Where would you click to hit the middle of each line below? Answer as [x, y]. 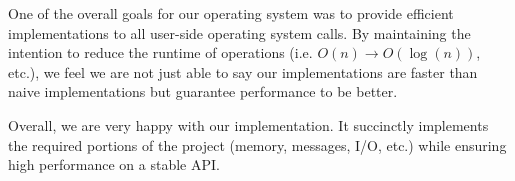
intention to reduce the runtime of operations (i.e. [160, 52]
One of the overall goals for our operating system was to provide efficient [231, 13]
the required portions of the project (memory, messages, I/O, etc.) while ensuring [257, 144]
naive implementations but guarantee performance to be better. [203, 91]
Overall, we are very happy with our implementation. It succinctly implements [248, 124]
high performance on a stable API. [114, 164]
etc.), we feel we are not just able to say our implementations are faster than [243, 71]
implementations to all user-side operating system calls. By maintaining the [239, 32]
